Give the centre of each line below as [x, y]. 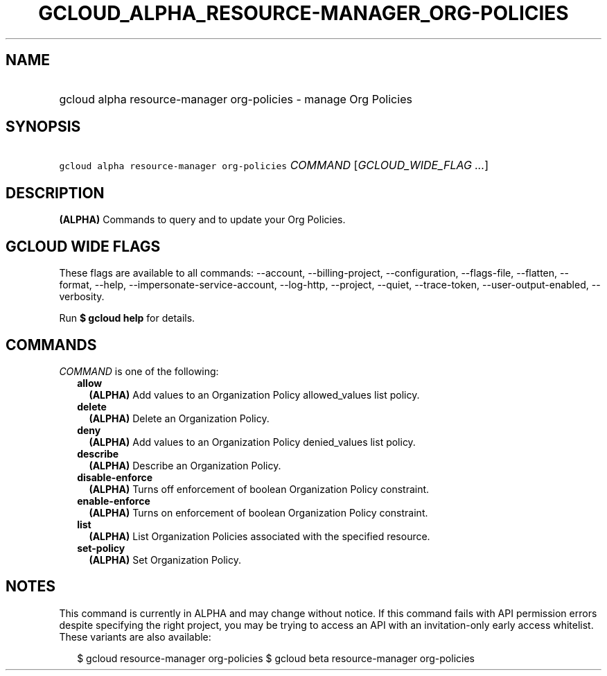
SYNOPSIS [43, 127]
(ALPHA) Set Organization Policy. [165, 560]
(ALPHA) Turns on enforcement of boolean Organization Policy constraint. [258, 512]
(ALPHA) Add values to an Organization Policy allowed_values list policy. [254, 395]
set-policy [101, 548]
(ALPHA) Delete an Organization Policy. [179, 418]
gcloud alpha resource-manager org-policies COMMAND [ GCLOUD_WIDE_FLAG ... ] [274, 165]
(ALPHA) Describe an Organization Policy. [185, 465]
